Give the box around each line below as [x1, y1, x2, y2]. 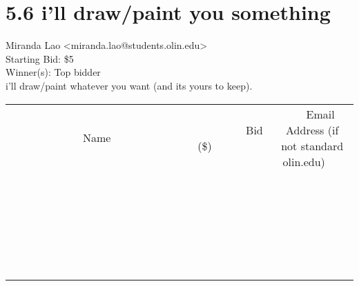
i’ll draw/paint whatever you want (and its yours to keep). [6, 78, 253, 92]
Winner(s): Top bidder [6, 65, 101, 79]
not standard [281, 137, 344, 154]
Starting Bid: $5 [6, 51, 74, 65]
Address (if [286, 121, 339, 138]
